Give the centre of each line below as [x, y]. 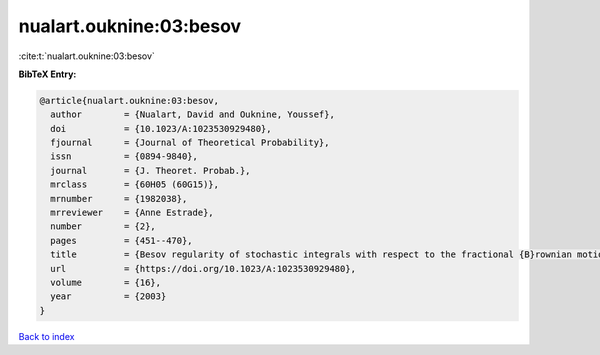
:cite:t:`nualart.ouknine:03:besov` [86, 56]
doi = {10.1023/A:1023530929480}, [161, 128]
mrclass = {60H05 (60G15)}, [135, 184]
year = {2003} [108, 296]
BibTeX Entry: [47, 74]
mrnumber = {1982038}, [119, 198]
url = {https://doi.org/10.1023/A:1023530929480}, [203, 268]
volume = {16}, [106, 282]
